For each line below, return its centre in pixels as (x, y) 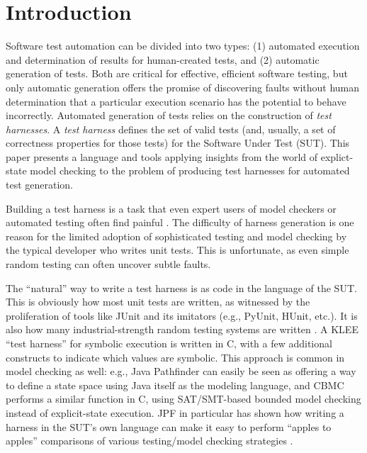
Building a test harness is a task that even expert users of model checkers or (171, 208)
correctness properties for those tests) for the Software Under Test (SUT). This (178, 143)
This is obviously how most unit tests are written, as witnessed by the (158, 302)
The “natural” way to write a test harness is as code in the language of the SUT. (181, 287)
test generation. (40, 185)
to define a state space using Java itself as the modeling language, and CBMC (175, 385)
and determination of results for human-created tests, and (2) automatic (163, 59)
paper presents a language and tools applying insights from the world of (162, 156)
